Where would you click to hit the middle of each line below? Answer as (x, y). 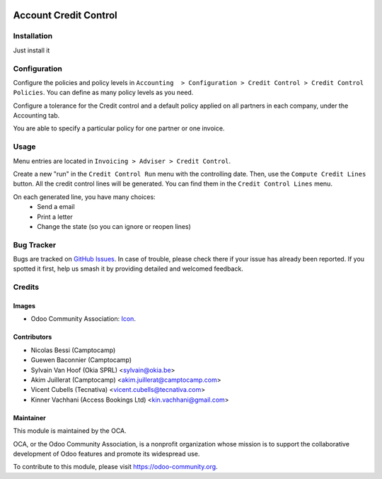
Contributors (33, 337)
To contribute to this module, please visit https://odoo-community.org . (116, 467)
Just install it (31, 50)
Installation (33, 36)
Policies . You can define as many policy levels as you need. (103, 93)
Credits (26, 287)
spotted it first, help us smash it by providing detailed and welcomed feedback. (128, 269)
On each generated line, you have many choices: (84, 197)
